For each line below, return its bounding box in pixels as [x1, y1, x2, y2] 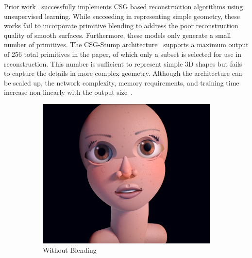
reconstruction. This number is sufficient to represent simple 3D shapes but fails [4, 58, 242, 69]
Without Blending [43, 245, 97, 255]
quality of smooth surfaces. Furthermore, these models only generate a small [4, 30, 231, 40]
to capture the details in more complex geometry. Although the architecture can [4, 68, 242, 78]
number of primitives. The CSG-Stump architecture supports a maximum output [4, 39, 249, 50]
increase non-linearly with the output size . [4, 87, 133, 97]
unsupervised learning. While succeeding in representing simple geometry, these [4, 11, 240, 21]
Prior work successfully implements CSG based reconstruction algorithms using [4, 1, 243, 11]
